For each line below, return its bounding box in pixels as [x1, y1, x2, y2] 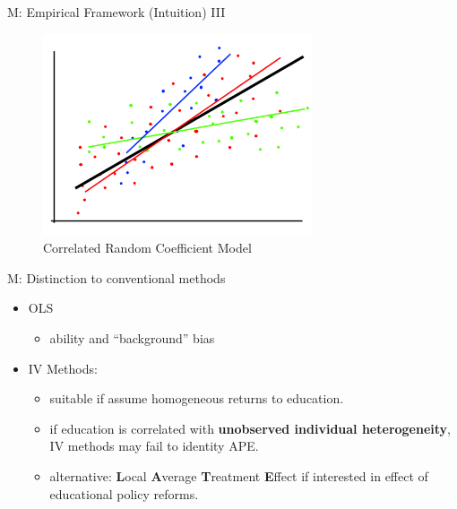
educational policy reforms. [49, 484, 199, 503]
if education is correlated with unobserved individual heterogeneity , [49, 418, 451, 437]
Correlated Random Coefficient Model [43, 238, 252, 257]
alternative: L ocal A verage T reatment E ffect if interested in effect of [49, 466, 428, 485]
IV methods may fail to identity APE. [49, 436, 259, 455]
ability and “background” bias [49, 328, 215, 347]
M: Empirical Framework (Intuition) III [7, 3, 226, 21]
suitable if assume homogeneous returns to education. [49, 389, 344, 408]
